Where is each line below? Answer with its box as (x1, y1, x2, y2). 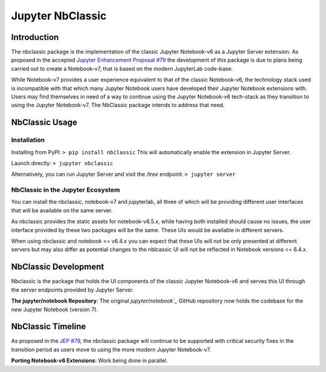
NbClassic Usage (11, 117, 78, 128)
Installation (11, 136, 45, 145)
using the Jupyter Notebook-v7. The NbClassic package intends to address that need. (11, 102, 225, 109)
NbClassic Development (11, 262, 104, 272)
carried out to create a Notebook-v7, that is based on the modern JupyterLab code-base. (11, 65, 233, 72)
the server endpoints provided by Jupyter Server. (11, 286, 134, 293)
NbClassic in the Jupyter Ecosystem (11, 186, 120, 194)
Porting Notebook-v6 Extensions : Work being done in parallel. (11, 357, 168, 364)
